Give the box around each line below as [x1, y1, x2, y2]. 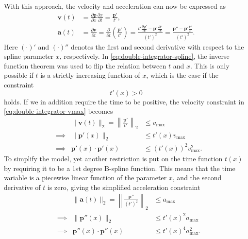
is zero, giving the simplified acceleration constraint [47, 182, 200, 192]
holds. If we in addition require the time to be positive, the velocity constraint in [4, 96, 245, 106]
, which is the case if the [146, 70, 218, 80]
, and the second [172, 172, 222, 183]
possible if [4, 70, 33, 80]
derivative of [4, 182, 41, 192]
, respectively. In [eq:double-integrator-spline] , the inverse [59, 51, 230, 61]
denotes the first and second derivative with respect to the [70, 41, 244, 51]
